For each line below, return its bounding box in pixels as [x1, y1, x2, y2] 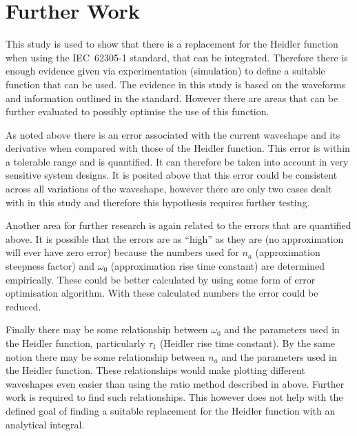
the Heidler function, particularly [6, 336, 145, 350]
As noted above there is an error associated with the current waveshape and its [6, 127, 340, 141]
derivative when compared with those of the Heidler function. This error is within [6, 141, 350, 155]
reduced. [6, 299, 41, 313]
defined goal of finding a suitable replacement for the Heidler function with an [6, 403, 336, 417]
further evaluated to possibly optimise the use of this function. [6, 104, 269, 119]
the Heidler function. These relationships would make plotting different [6, 363, 305, 377]
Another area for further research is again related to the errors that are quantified [6, 218, 351, 232]
